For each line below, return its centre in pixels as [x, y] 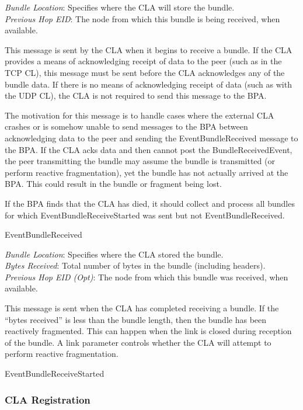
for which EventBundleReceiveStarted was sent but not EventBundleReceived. [145, 215]
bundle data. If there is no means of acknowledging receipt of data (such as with [148, 84]
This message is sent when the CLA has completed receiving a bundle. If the [142, 308]
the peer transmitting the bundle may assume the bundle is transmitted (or [140, 161]
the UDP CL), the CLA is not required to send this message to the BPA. [136, 95]
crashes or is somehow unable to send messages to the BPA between [126, 126]
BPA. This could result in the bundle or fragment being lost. [113, 184]
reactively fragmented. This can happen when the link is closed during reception [148, 331]
